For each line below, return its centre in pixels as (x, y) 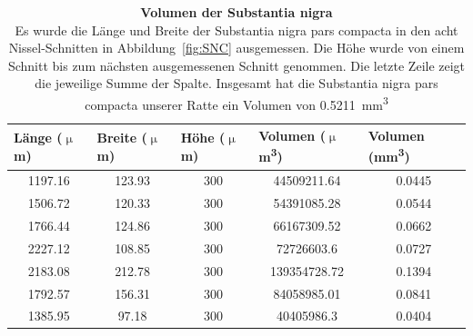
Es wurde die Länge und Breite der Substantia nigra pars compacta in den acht (236, 30)
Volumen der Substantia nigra (236, 12)
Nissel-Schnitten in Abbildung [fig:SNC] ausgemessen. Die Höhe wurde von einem (236, 48)
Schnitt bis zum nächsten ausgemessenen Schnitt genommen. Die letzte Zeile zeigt (236, 65)
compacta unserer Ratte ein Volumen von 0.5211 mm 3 (236, 103)
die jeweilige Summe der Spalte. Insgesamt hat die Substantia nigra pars (236, 83)
